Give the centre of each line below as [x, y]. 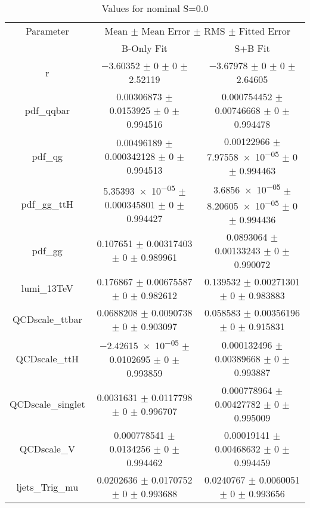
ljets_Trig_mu [47, 487]
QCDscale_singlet [47, 404]
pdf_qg [47, 156]
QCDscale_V [47, 449]
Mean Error [166, 31]
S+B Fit [252, 48]
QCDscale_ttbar [47, 319]
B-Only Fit [145, 48]
